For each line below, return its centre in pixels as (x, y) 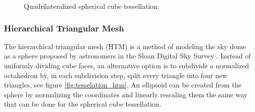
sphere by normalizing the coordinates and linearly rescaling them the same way (126, 94)
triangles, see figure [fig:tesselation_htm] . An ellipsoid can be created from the (123, 85)
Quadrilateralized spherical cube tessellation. (92, 6)
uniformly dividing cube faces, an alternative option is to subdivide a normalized (127, 65)
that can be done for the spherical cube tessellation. (83, 104)
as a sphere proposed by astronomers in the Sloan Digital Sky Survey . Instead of (127, 56)
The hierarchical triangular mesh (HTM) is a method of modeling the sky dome (125, 46)
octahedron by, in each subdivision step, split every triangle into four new (116, 75)
